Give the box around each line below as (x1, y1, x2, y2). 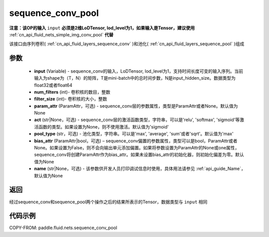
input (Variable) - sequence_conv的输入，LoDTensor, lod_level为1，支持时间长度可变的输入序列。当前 (34, 68, 244, 74)
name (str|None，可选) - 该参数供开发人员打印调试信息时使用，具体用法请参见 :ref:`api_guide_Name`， (34, 166, 246, 172)
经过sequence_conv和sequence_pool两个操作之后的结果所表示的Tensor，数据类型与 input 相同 (9, 199, 208, 205)
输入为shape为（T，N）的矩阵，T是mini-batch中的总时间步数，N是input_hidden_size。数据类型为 (34, 75, 236, 81)
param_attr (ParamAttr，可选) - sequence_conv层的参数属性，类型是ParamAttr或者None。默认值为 (34, 103, 238, 109)
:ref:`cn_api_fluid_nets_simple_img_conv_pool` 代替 (9, 31, 114, 37)
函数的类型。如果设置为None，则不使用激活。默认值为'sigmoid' (38, 123, 169, 129)
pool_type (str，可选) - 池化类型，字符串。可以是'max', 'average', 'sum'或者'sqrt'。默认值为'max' (34, 131, 234, 137)
